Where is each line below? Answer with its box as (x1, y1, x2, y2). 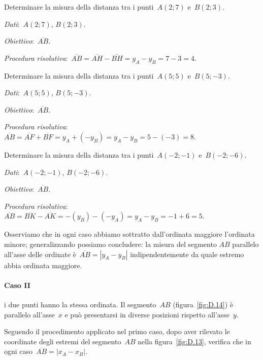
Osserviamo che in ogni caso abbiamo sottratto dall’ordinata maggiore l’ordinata (4, 229, 255, 239)
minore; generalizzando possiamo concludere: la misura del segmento (4, 238, 217, 249)
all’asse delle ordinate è (4, 248, 76, 259)
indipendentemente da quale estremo (130, 248, 244, 259)
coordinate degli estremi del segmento (4, 336, 121, 346)
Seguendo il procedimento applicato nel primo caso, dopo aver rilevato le (4, 326, 230, 337)
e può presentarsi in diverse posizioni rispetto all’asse (64, 309, 230, 319)
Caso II (4, 279, 30, 290)
